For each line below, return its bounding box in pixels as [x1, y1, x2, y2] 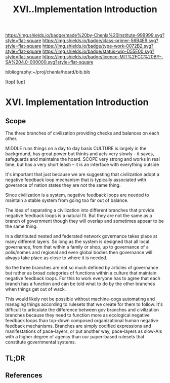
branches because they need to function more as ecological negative [5, 312, 150, 318]
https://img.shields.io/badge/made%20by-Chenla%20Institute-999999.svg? [5, 32, 165, 39]
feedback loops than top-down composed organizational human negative [5, 318, 158, 324]
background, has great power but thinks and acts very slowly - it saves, [5, 151, 154, 157]
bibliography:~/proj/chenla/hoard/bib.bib [5, 69, 91, 75]
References [5, 371, 42, 379]
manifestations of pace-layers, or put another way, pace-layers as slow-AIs [5, 328, 162, 334]
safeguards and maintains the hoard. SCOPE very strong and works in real [5, 156, 160, 162]
